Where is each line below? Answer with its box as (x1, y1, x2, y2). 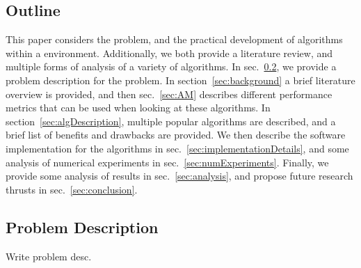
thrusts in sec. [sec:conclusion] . (6, 182, 138, 196)
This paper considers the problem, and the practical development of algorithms (6, 32, 343, 47)
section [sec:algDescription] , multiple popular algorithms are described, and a (6, 113, 336, 128)
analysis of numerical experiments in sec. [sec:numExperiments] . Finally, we (6, 155, 329, 169)
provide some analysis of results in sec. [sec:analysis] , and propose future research (6, 168, 353, 183)
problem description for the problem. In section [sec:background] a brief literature (6, 72, 355, 87)
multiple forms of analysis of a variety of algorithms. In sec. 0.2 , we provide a (6, 59, 337, 74)
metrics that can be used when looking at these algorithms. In (6, 100, 271, 115)
